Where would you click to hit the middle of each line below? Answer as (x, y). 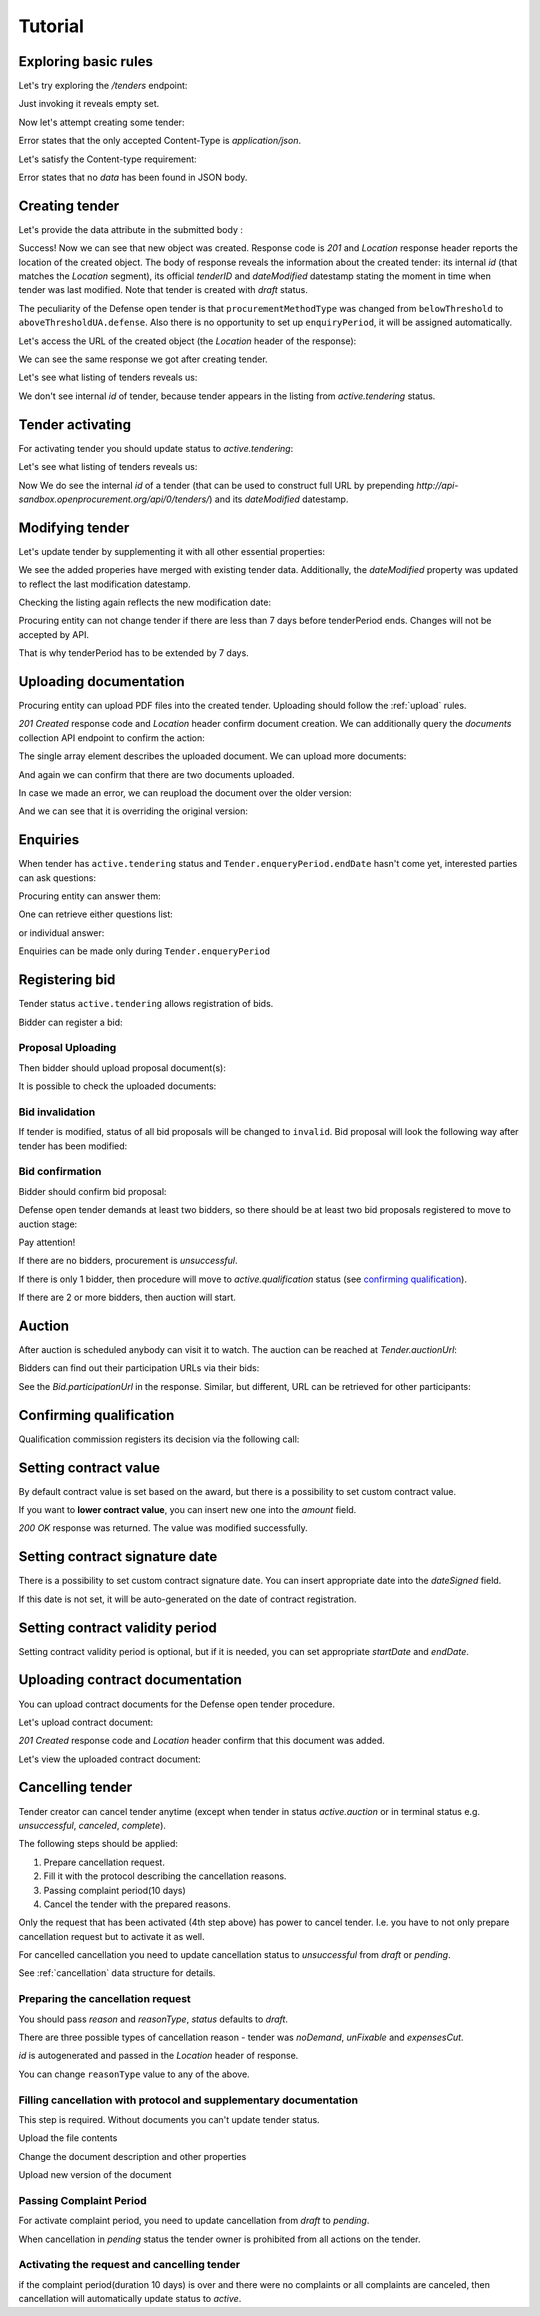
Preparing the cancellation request (105, 1999)
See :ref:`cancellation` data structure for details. (117, 1973)
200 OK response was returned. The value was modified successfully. (163, 1528)
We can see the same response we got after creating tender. (143, 359)
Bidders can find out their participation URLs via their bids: (139, 1368)
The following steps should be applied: (98, 1844)
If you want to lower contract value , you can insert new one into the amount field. (187, 1509)
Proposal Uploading (67, 1048)
